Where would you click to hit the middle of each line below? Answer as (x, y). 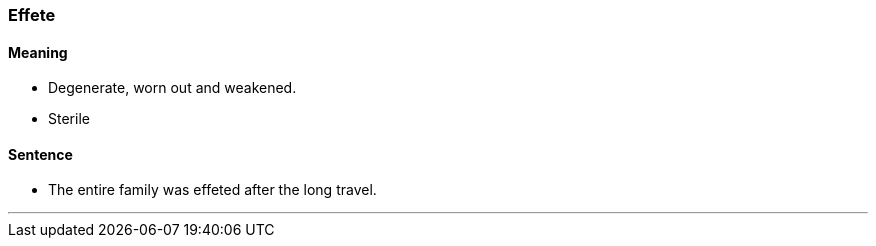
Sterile (69, 119)
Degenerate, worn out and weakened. (172, 88)
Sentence (40, 154)
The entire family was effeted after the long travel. (212, 190)
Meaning (38, 52)
